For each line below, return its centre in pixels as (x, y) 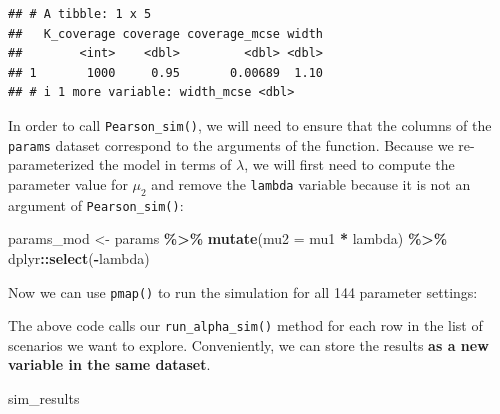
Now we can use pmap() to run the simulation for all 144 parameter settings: (243, 291)
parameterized (51, 164)
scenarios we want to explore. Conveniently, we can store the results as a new (248, 344)
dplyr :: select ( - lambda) (79, 257)
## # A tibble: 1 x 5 (80, 14)
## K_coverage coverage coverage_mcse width (165, 33)
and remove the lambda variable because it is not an (311, 183)
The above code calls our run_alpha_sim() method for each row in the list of (245, 325)
